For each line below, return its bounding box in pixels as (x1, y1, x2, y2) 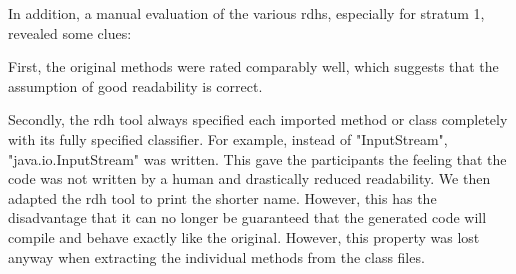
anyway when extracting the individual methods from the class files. (8, 246, 425, 267)
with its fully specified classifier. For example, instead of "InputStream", (8, 128, 448, 149)
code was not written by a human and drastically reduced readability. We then (8, 168, 491, 189)
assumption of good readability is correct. (8, 75, 263, 96)
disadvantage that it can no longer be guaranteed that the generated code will (8, 207, 487, 228)
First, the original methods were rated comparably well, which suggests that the (8, 56, 499, 77)
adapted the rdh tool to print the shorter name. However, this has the (8, 187, 437, 208)
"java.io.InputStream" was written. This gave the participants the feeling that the (8, 148, 507, 169)
